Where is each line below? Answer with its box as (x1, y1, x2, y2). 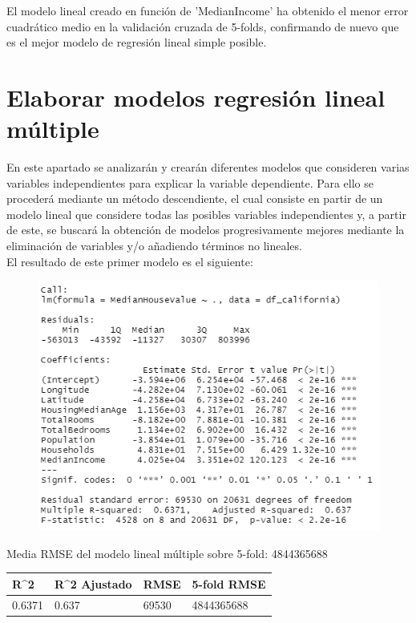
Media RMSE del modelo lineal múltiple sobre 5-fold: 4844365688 (6, 544, 328, 561)
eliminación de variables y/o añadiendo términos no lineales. (6, 237, 302, 254)
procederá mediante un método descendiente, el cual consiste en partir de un (6, 190, 383, 207)
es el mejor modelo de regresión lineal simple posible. (6, 34, 267, 51)
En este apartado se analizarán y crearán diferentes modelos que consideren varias (6, 159, 410, 176)
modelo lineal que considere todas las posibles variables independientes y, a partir (6, 205, 406, 222)
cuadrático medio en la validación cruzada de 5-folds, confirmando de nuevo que (6, 18, 399, 34)
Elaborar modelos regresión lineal (6, 80, 386, 113)
